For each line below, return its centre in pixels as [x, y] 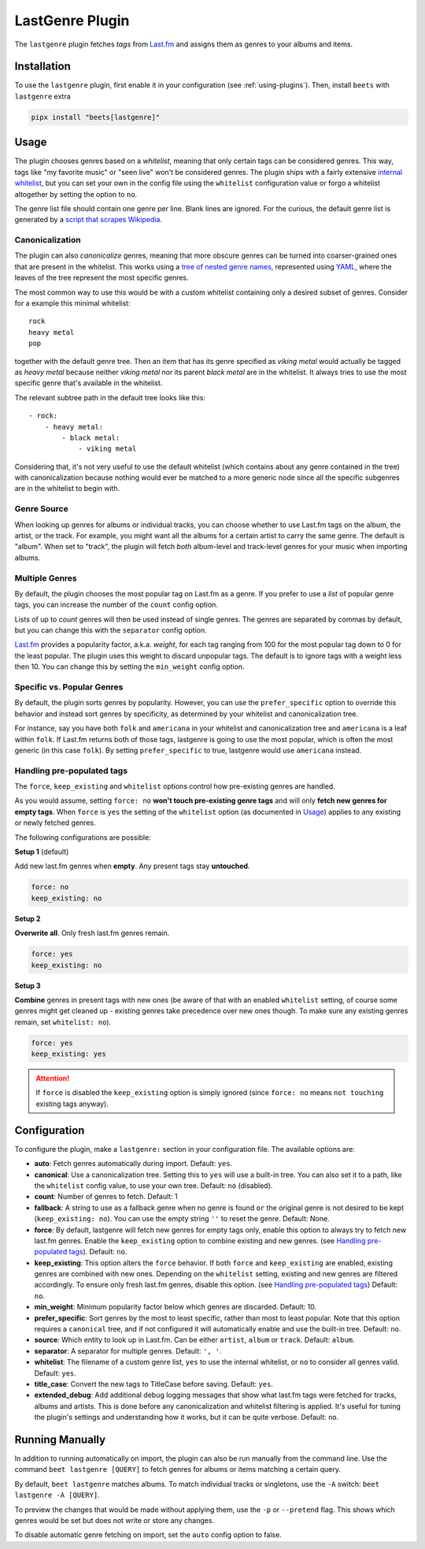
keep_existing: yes [68, 1054]
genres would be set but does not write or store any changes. [115, 1520]
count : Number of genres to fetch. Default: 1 [106, 1197]
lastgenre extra [42, 96]
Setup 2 [28, 919]
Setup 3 [28, 986]
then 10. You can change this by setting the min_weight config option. [129, 667]
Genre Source [41, 509]
